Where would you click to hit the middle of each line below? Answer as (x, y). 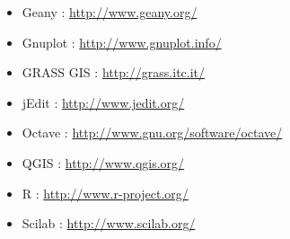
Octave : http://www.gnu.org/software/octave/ (152, 133)
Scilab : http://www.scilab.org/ (109, 223)
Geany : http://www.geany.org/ (110, 12)
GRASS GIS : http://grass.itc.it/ (114, 72)
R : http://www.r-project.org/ (105, 193)
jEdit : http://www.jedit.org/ (103, 102)
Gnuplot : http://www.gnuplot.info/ (122, 42)
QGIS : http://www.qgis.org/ (103, 162)
